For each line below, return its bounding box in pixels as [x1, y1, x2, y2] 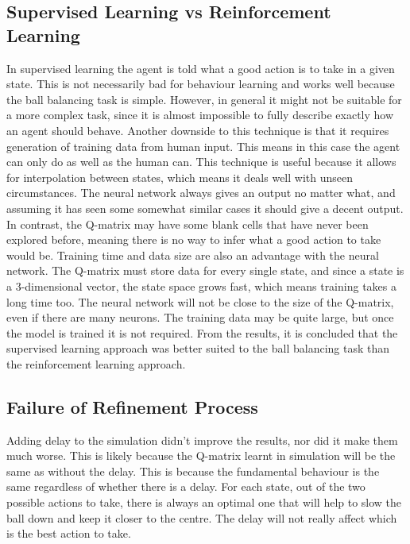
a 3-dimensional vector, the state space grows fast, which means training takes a [6, 277, 396, 294]
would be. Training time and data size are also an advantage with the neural [6, 246, 379, 263]
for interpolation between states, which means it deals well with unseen [6, 168, 353, 185]
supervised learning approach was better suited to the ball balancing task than [6, 340, 390, 357]
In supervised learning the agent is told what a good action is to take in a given [6, 60, 395, 76]
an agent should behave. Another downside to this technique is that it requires [6, 122, 389, 138]
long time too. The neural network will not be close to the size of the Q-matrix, [6, 293, 394, 310]
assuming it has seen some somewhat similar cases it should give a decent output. [6, 199, 404, 216]
